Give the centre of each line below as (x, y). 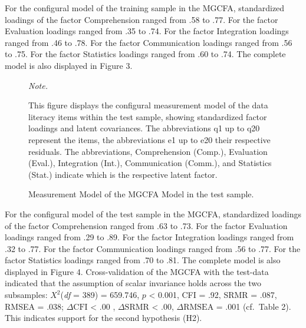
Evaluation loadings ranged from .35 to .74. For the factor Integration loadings (147, 31)
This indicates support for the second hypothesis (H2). (103, 318)
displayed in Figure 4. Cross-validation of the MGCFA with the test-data (137, 271)
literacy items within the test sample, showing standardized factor (148, 116)
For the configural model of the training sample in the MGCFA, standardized (145, 8)
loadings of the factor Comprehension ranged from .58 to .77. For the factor (142, 19)
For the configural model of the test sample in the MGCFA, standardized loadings (153, 213)
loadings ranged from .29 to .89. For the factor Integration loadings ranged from (149, 237)
